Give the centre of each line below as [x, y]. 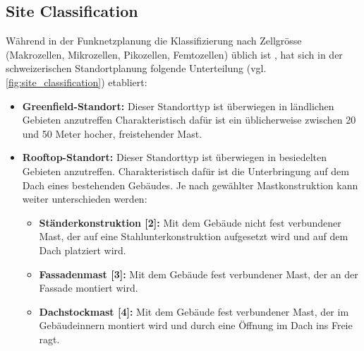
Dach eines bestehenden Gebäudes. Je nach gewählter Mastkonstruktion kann [190, 185]
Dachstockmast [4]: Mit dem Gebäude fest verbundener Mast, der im [194, 311]
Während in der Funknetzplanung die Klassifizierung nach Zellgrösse [154, 41]
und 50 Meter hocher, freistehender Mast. [112, 133]
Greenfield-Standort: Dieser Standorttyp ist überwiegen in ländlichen [178, 106]
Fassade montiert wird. [89, 288]
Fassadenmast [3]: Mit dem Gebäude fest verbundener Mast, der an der [199, 274]
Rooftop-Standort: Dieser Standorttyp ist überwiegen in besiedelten [175, 157]
